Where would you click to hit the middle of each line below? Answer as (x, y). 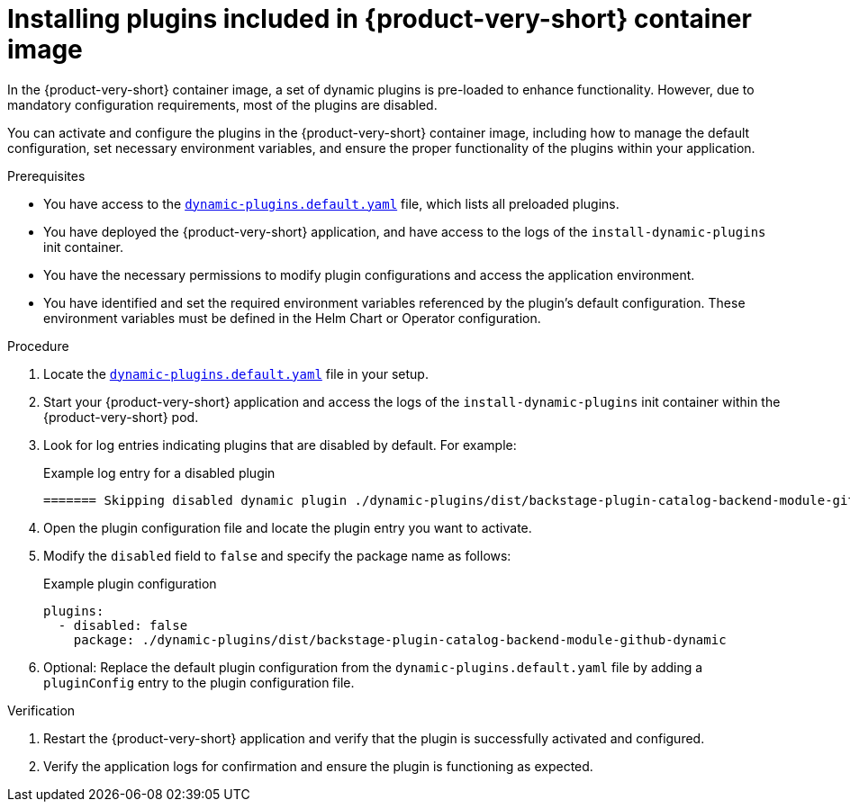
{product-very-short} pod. (121, 417)
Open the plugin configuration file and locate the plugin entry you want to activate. (288, 527)
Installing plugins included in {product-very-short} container (380, 19)
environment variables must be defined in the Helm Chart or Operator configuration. (292, 318)
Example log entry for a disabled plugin (159, 472)
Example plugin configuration (130, 583)
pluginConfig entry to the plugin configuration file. (199, 682)
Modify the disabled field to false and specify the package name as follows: (277, 555)
